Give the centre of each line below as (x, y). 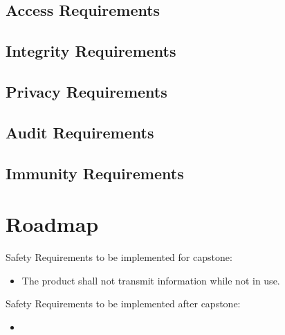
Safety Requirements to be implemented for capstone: (119, 257)
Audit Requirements (80, 132)
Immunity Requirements (95, 173)
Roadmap (52, 224)
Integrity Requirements (91, 51)
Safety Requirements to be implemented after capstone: (123, 304)
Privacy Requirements (86, 91)
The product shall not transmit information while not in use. (151, 280)
